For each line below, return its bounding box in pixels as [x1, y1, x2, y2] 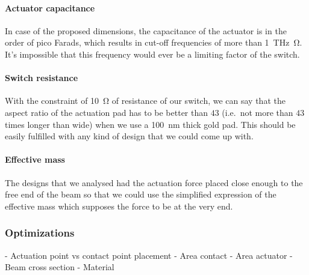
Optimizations [5, 225, 75, 240]
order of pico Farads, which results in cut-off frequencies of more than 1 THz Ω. [5, 36, 302, 49]
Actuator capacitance [5, 1, 95, 14]
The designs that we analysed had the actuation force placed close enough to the [5, 176, 303, 189]
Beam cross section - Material [5, 261, 114, 273]
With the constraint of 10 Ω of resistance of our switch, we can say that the [5, 94, 286, 107]
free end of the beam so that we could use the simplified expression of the [5, 188, 276, 201]
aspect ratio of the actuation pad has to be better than [5, 106, 208, 118]
